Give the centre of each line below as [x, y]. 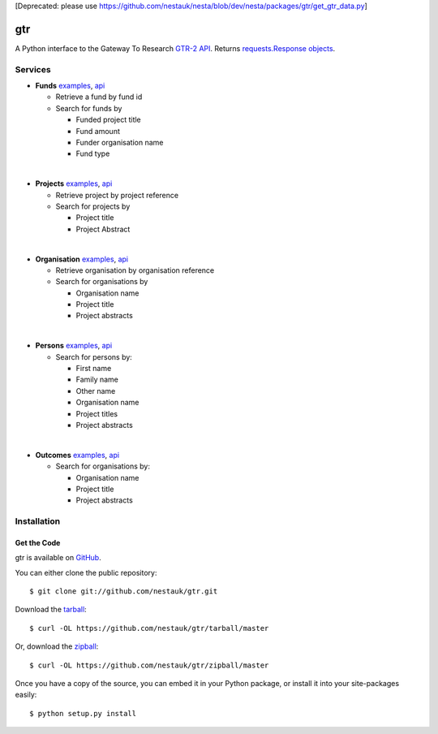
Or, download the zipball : [57, 646]
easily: [26, 695]
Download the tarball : [51, 610]
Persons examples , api [74, 346]
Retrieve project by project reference [117, 195]
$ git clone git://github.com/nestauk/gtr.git [124, 592]
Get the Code [38, 542]
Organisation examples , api [82, 259]
